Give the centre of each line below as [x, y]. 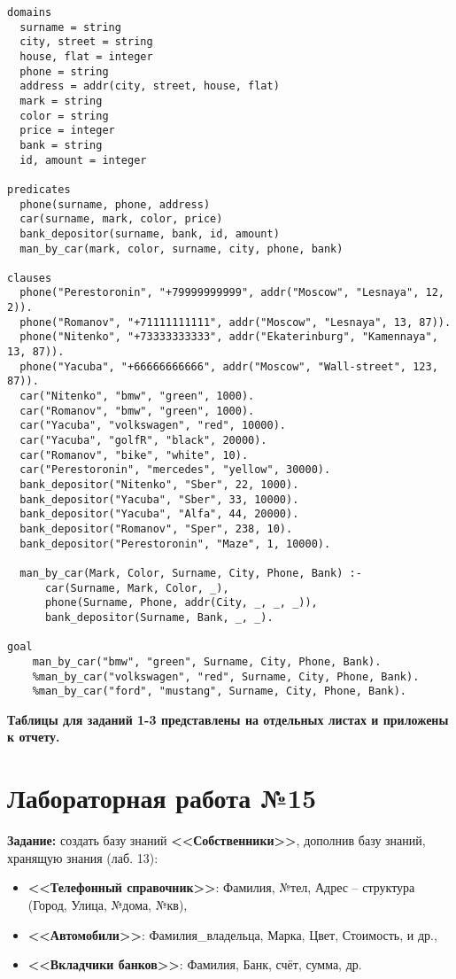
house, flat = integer [86, 56]
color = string [64, 116]
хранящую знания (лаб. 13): [83, 857]
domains [30, 12]
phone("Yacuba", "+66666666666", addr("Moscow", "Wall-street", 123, [229, 366]
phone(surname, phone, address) [115, 204]
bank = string [61, 145]
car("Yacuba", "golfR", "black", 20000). [143, 441]
